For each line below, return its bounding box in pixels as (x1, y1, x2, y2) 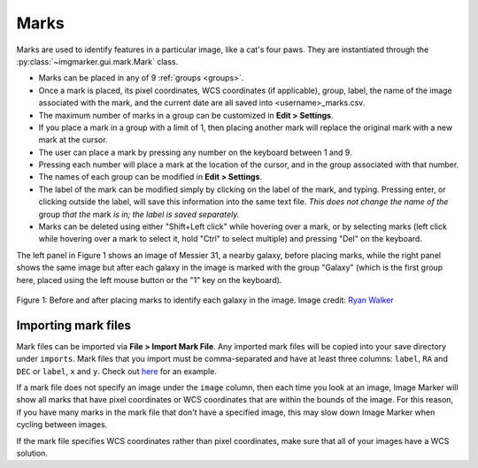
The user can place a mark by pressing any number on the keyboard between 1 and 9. (38, 147, 353, 157)
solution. (16, 448, 49, 458)
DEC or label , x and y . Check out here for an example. (16, 365, 217, 376)
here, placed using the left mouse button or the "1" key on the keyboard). (16, 274, 282, 285)
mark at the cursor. (38, 134, 108, 145)
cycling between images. (16, 419, 108, 430)
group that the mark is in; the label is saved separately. (38, 209, 240, 219)
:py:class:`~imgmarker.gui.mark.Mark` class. (16, 56, 179, 66)
